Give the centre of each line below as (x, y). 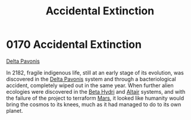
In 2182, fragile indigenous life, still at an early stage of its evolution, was (95, 72)
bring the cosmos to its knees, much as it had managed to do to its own (94, 104)
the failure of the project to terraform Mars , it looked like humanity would (95, 98)
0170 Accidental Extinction (74, 44)
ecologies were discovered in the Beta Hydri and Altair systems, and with (96, 91)
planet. (15, 110)
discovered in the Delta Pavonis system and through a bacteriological (91, 79)
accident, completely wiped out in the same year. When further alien (90, 85)
